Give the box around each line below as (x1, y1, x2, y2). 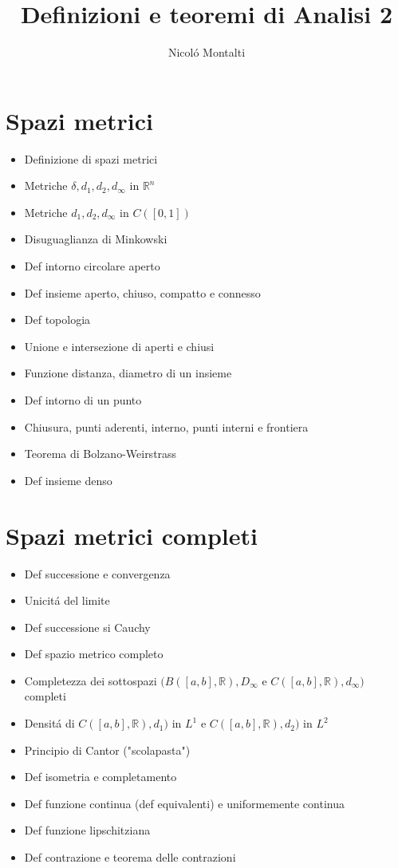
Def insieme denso (24, 471, 112, 488)
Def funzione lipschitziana (24, 822, 151, 838)
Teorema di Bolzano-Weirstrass (24, 445, 177, 462)
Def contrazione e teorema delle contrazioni (24, 849, 236, 866)
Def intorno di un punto (24, 392, 142, 408)
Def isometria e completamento (24, 768, 177, 785)
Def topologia (24, 311, 91, 328)
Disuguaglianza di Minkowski (24, 231, 167, 247)
